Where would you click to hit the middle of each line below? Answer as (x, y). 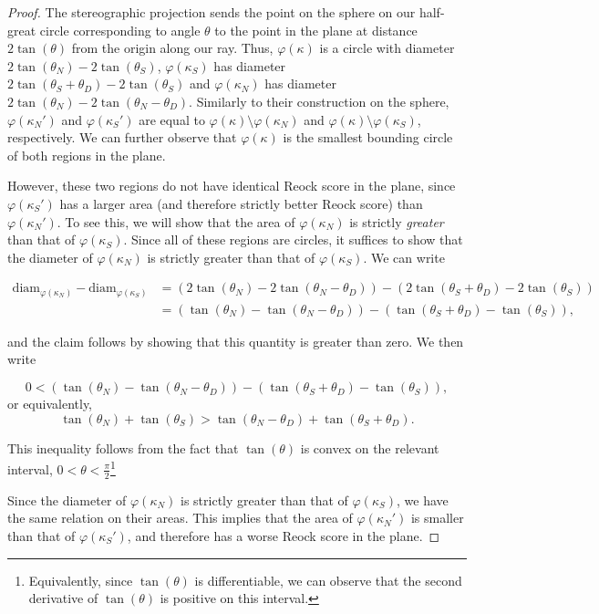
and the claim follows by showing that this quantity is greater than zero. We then (236, 341)
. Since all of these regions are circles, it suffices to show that (293, 239)
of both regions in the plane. (87, 155)
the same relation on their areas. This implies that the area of (180, 518)
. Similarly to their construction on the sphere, (319, 101)
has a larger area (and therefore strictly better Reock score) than (241, 203)
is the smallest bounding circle (368, 137)
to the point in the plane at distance (316, 30)
